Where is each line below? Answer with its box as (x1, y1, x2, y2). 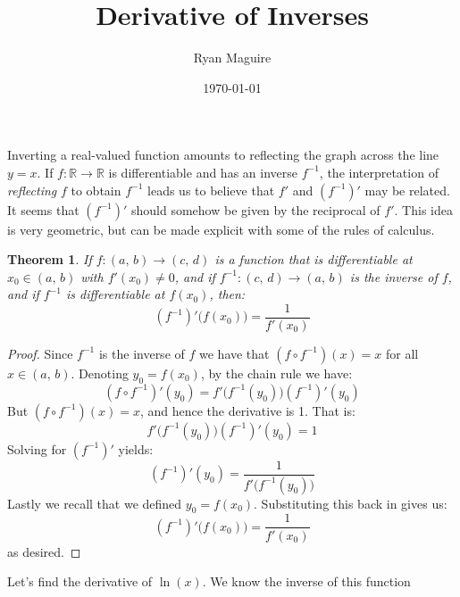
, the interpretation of (319, 162, 439, 181)
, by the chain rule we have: (200, 363, 353, 382)
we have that (199, 344, 270, 362)
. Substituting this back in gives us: (254, 493, 447, 512)
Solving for (7, 439, 67, 458)
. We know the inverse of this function (202, 572, 411, 591)
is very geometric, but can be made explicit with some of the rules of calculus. (7, 220, 435, 238)
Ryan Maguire (193, 48, 272, 67)
